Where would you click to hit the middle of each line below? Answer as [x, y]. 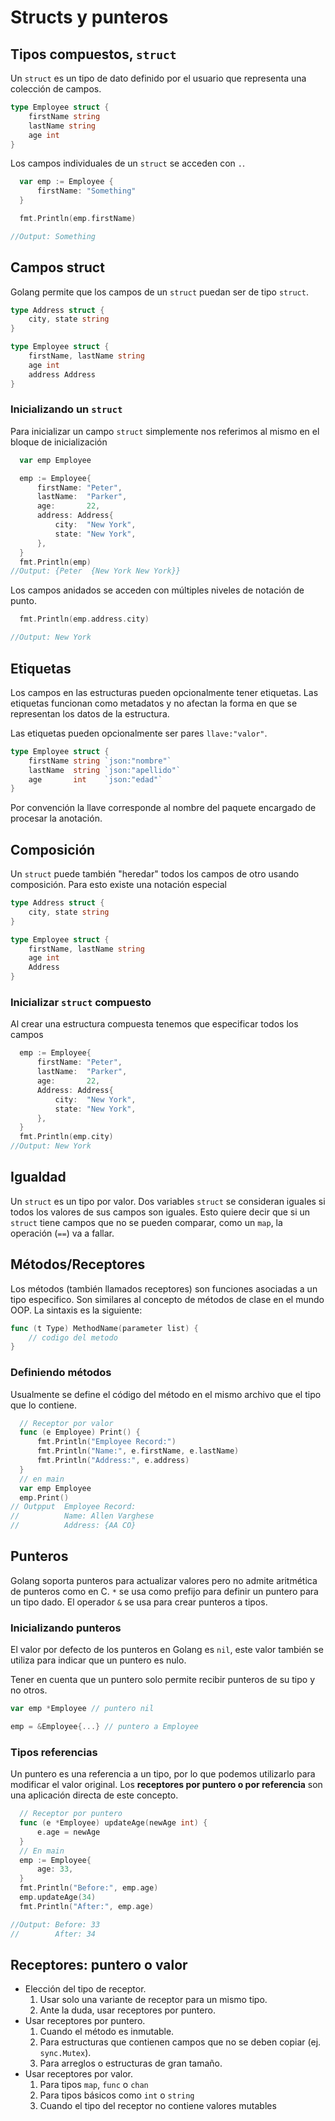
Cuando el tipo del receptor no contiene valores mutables [158, 2106]
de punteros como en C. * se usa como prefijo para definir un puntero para [164, 1591]
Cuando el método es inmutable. [107, 2032]
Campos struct [57, 267]
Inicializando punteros [66, 1628]
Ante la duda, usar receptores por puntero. [127, 2010]
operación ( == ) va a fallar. [62, 1233]
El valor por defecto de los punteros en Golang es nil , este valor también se [167, 1650]
